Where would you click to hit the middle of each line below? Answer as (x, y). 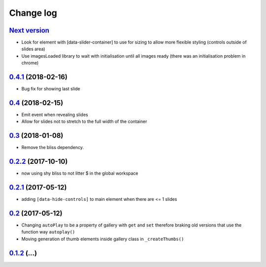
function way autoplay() (48, 232)
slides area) (33, 49)
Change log (33, 13)
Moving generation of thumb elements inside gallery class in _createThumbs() (103, 239)
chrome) (30, 63)
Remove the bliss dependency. (52, 148)
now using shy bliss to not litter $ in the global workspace (80, 173)
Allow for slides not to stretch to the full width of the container (84, 121)
